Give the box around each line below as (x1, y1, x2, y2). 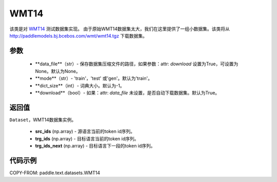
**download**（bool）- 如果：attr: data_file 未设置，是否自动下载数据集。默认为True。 (35, 89, 220, 96)
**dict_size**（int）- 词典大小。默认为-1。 (35, 82, 125, 88)
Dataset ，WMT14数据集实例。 (9, 116, 76, 123)
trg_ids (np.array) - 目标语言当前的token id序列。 (35, 135, 139, 141)
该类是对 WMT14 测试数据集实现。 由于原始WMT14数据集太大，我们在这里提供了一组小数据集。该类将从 (9, 26, 230, 32)
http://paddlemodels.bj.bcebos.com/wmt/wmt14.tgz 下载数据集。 (9, 32, 148, 39)
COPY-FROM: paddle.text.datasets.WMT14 (9, 170, 101, 176)
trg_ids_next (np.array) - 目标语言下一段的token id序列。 (35, 142, 156, 149)
